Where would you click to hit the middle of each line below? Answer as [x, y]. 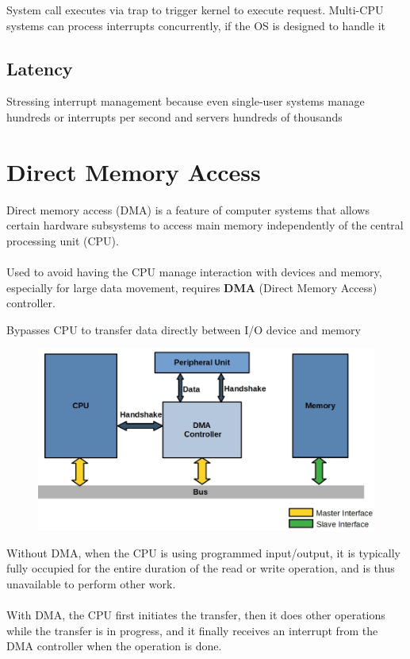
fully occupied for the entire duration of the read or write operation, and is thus [201, 568]
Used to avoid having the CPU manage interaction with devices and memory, [194, 272]
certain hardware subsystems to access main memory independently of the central [205, 225]
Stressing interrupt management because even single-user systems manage [186, 101]
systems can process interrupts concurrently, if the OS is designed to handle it [196, 25]
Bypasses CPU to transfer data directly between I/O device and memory [184, 329]
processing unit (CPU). [63, 240]
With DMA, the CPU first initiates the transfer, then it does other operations [196, 615]
